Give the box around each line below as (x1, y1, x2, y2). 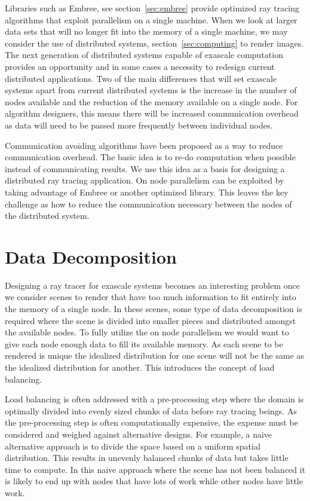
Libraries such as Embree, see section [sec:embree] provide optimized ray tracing (5, 2, 300, 14)
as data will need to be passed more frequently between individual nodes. (5, 118, 273, 131)
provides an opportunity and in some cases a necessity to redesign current (5, 60, 275, 72)
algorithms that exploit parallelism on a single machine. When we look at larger (5, 13, 297, 26)
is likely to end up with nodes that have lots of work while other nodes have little (5, 475, 303, 487)
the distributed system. (5, 209, 90, 222)
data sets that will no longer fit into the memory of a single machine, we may (5, 25, 288, 38)
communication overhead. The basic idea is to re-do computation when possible (5, 151, 296, 163)
